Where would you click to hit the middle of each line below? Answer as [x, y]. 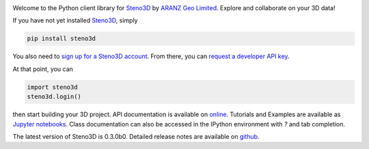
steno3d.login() [54, 97]
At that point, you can [43, 69]
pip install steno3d [61, 39]
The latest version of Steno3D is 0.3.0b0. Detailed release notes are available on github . [136, 136]
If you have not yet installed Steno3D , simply [75, 21]
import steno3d [52, 87]
